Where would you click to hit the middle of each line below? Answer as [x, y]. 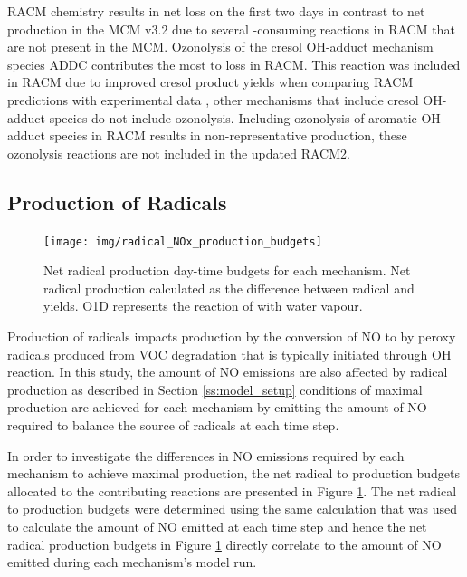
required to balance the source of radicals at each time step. [173, 424]
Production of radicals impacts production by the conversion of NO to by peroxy [232, 336]
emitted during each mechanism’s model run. [132, 562]
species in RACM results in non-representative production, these [228, 135]
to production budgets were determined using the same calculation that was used [233, 509]
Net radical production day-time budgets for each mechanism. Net [227, 270]
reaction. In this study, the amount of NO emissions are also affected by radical [228, 372]
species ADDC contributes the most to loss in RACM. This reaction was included [234, 64]
